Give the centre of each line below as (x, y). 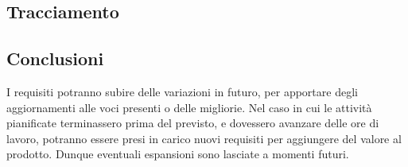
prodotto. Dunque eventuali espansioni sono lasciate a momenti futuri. (178, 154)
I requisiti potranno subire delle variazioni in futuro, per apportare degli (182, 91)
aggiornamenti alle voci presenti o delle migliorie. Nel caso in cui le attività (189, 107)
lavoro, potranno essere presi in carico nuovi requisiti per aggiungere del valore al (204, 138)
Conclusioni (55, 58)
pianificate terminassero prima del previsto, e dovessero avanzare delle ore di (193, 123)
